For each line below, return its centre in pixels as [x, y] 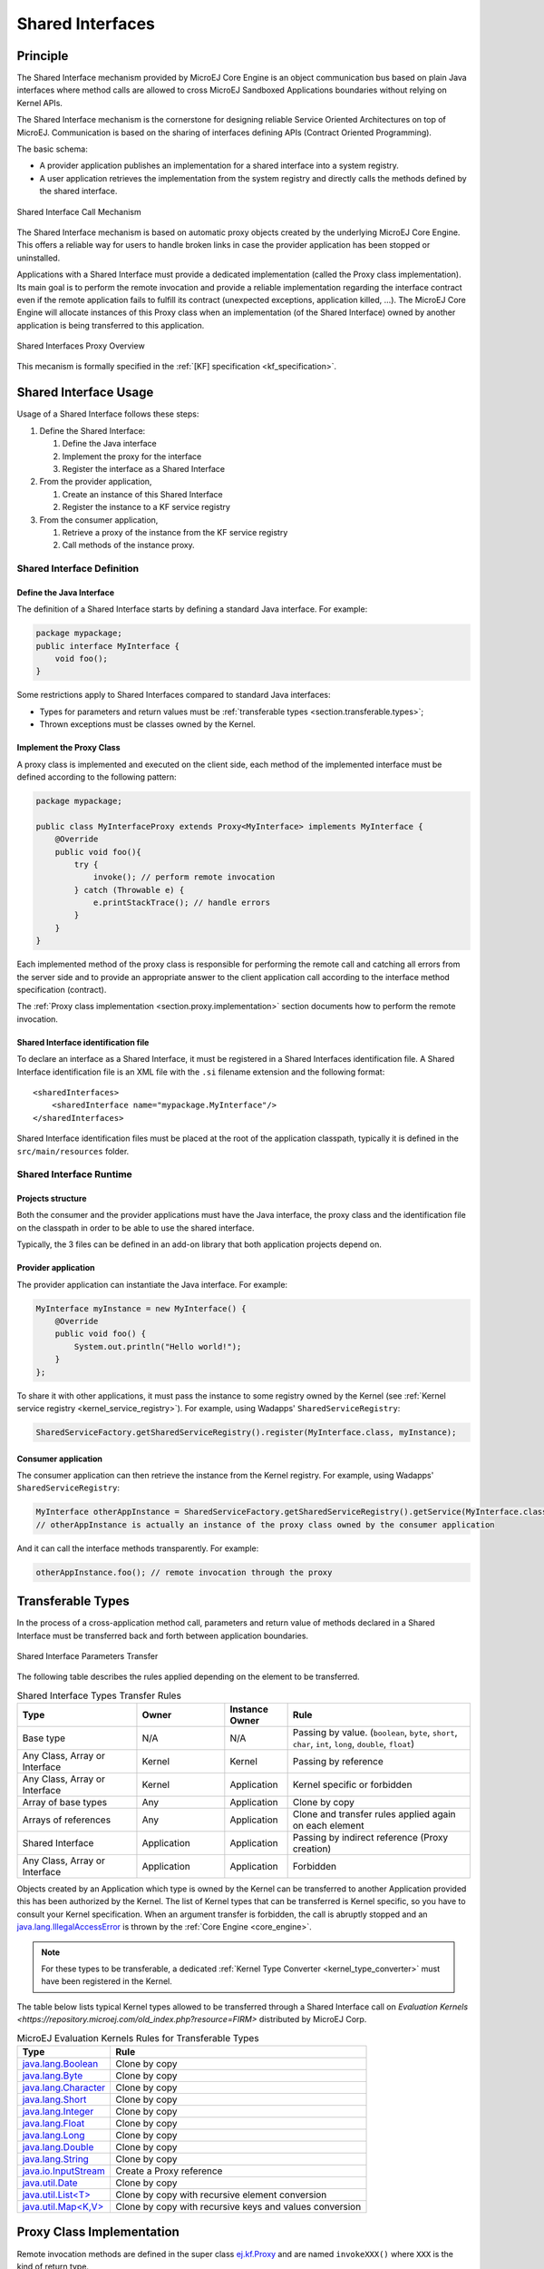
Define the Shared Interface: [92, 430]
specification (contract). [62, 990]
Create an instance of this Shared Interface [143, 494]
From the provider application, [96, 482]
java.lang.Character [64, 2087]
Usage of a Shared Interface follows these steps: [108, 414]
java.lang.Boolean [60, 2063]
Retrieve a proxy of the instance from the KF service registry [175, 532]
